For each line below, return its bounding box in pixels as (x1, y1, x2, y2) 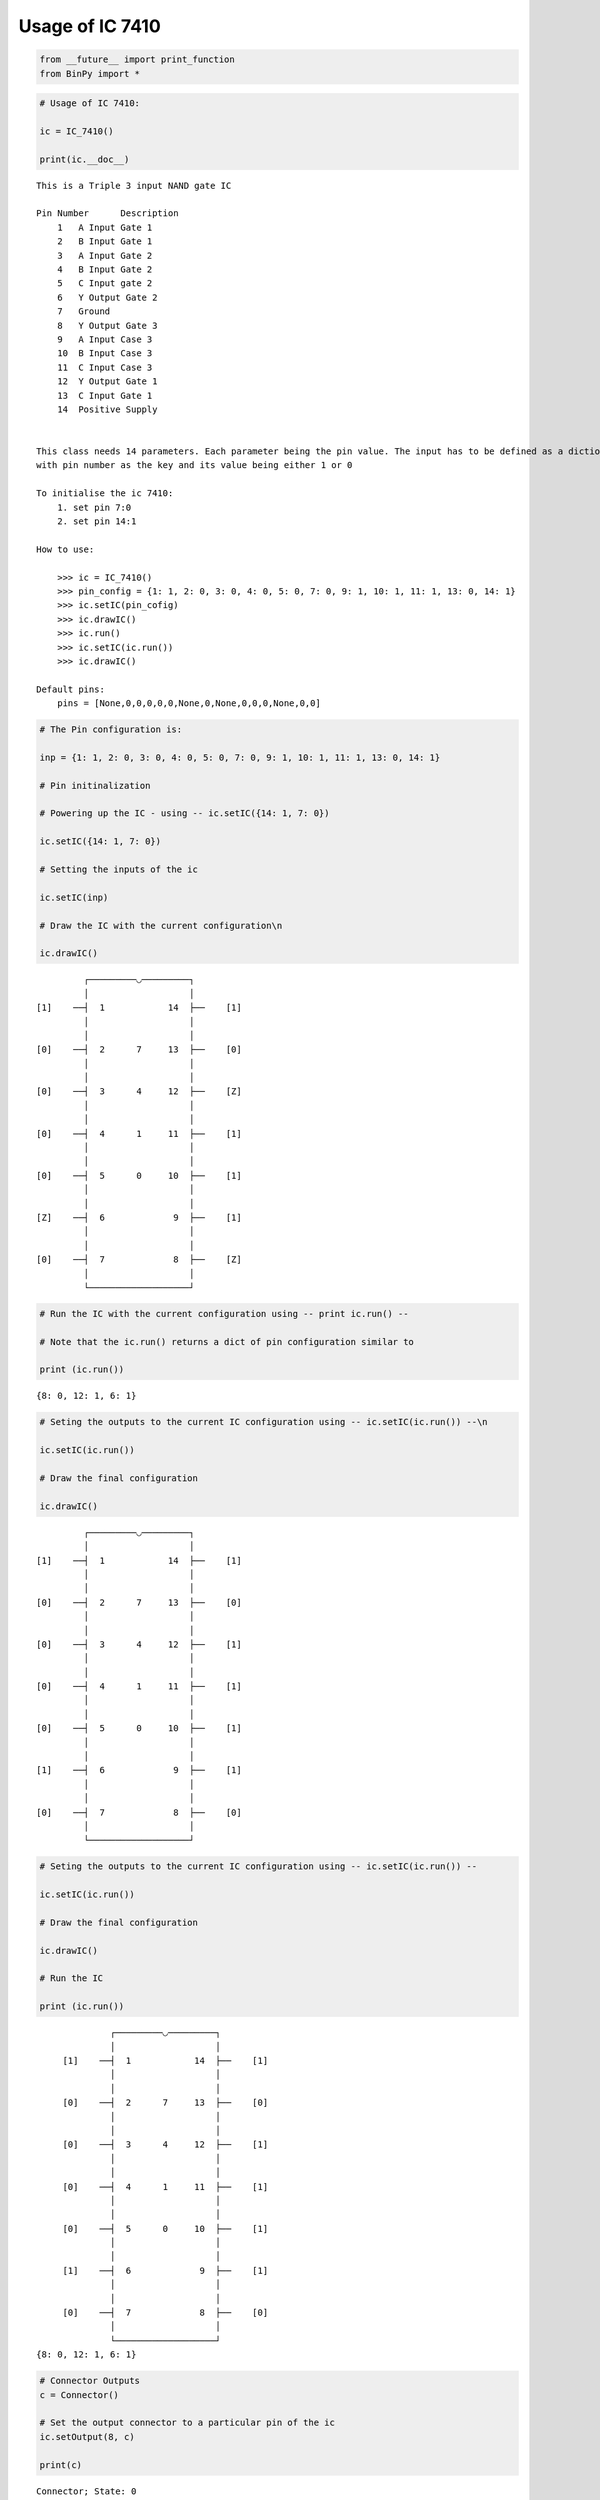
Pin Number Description (36, 208, 179, 219)
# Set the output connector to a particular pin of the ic (39, 2417, 335, 2429)
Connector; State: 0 (36, 2485, 137, 2497)
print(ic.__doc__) (39, 153, 130, 165)
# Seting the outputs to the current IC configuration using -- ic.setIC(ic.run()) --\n (39, 1416, 489, 1428)
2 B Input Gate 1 (56, 236, 153, 247)
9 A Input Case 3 (56, 333, 153, 345)
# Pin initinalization (39, 780, 151, 791)
